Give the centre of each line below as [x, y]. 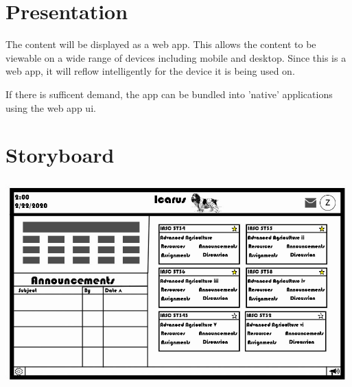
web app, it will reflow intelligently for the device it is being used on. [150, 71]
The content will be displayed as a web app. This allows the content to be [161, 44]
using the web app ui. [51, 107]
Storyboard [60, 155]
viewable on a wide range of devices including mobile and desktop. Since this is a [176, 57]
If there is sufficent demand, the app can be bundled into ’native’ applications [169, 94]
